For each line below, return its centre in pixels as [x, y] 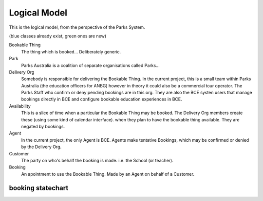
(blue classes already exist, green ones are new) [58, 36]
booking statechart [39, 188]
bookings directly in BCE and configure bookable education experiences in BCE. [102, 99]
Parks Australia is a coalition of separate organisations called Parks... [91, 65]
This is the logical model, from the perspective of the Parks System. [77, 27]
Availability [20, 106]
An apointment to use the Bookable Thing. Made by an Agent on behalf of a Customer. [108, 174]
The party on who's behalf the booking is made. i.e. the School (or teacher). [97, 160]
